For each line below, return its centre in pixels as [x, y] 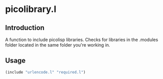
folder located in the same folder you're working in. [58, 45]
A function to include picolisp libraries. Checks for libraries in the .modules [82, 39]
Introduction [25, 28]
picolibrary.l [31, 9]
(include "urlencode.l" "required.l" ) [45, 72]
